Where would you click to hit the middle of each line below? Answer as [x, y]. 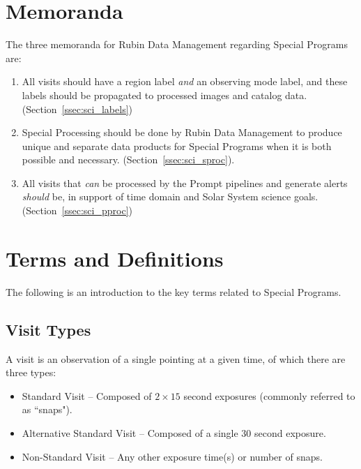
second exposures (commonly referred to [269, 395]
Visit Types [48, 329]
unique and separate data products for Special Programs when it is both [177, 146]
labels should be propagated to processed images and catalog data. [164, 95]
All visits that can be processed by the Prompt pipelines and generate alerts [185, 183]
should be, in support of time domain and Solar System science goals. [170, 196]
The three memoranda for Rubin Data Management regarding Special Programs [177, 44]
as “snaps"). [47, 409]
